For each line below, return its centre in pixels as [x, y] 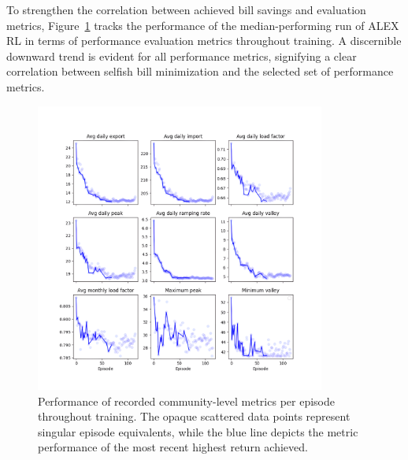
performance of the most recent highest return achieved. [173, 447]
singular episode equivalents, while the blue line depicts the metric [198, 431]
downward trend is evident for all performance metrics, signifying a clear [182, 56]
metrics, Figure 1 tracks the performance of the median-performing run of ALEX [203, 25]
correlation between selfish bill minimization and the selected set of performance [200, 71]
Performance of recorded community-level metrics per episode [186, 401]
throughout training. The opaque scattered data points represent [194, 416]
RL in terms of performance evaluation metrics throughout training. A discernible [204, 41]
